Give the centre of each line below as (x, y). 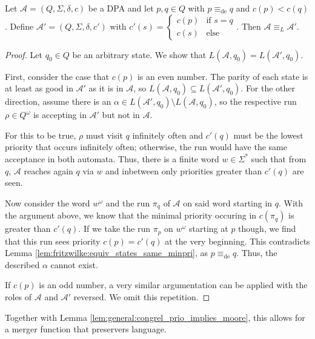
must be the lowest (268, 135)
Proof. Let (24, 54)
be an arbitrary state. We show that (139, 54)
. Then (249, 26)
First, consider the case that (57, 76)
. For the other (268, 88)
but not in (121, 115)
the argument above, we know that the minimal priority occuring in (131, 215)
